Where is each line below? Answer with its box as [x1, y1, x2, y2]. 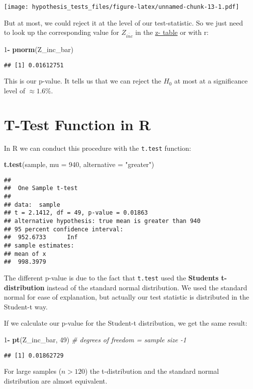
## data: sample [4, 201, 60, 208]
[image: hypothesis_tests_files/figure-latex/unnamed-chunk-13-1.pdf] [4, 3, 239, 10]
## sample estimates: [4, 242, 75, 250]
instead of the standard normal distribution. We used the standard [47, 282, 247, 292]
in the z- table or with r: [135, 27, 209, 37]
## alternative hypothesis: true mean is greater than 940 [4, 218, 201, 225]
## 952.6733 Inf [4, 234, 78, 241]
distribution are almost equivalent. [4, 375, 107, 386]
